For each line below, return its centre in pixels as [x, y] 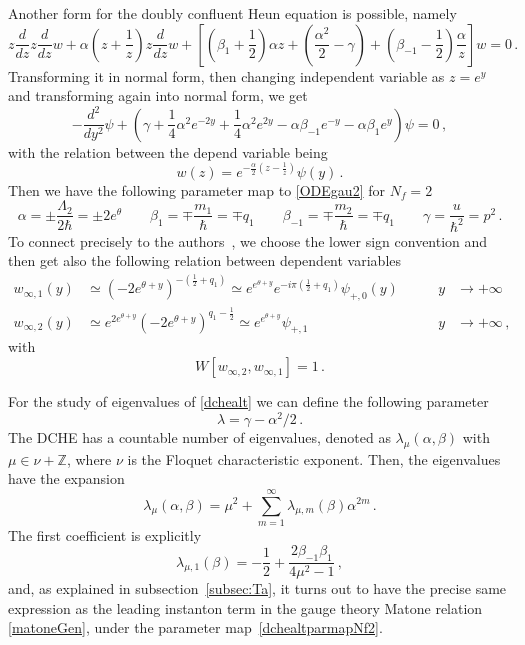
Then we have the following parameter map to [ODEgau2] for [196, 189]
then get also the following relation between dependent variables [205, 260]
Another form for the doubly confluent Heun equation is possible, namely [232, 13]
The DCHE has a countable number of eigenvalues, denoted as [199, 436]
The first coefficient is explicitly [105, 534]
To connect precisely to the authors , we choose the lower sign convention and [248, 240]
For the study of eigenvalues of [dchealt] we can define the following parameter [248, 401]
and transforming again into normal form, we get [158, 95]
